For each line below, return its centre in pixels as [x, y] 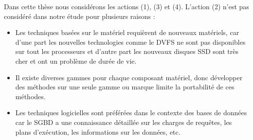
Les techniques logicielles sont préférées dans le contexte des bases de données [131, 113]
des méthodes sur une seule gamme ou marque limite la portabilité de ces [125, 87]
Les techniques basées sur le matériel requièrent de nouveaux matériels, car [127, 32]
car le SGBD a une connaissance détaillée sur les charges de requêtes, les [124, 122]
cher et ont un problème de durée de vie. [76, 61]
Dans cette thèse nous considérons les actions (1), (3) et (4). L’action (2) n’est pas [126, 6]
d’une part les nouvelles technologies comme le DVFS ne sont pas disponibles [130, 42]
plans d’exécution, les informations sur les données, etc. [98, 131]
